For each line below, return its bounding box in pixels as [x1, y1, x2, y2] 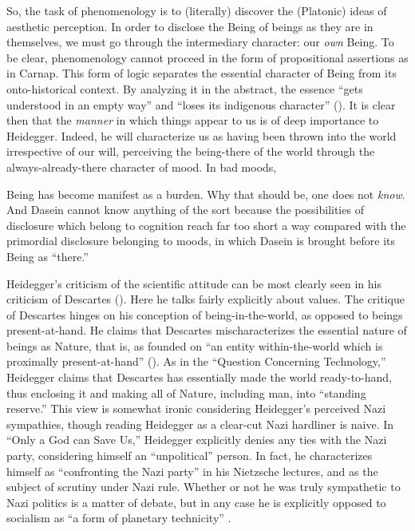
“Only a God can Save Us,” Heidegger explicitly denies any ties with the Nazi [6, 431, 387, 448]
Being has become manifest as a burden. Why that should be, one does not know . [6, 185, 405, 202]
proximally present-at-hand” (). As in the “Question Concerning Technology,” [6, 353, 386, 370]
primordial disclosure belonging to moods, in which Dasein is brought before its [6, 232, 396, 249]
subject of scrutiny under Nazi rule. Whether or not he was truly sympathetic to [6, 478, 401, 495]
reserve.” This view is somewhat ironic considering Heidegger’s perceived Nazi [6, 400, 386, 417]
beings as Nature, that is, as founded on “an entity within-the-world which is [6, 337, 383, 354]
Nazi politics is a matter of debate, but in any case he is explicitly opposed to [6, 493, 386, 510]
